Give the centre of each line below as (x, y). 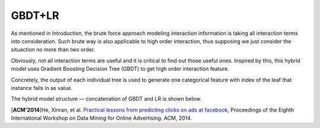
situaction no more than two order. (53, 50)
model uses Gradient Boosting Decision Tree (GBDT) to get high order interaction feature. (120, 69)
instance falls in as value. (42, 88)
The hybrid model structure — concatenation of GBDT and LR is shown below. (106, 99)
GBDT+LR (35, 15)
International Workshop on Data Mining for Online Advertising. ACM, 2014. (102, 118)
